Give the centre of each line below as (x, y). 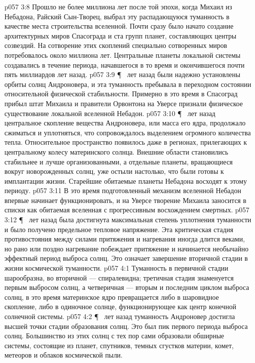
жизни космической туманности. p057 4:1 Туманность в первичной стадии (116, 268)
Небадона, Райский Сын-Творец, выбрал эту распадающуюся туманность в (117, 16)
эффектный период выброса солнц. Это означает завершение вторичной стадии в (126, 258)
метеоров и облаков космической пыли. (64, 355)
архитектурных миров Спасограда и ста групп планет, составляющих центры (121, 35)
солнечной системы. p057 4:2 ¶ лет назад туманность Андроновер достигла (120, 316)
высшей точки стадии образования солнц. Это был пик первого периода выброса (126, 326)
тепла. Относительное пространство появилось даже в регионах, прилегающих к (126, 142)
